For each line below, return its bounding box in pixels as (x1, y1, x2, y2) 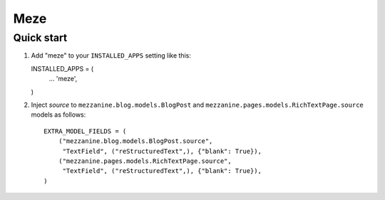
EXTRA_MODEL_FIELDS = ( (43, 127, 127, 135)
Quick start (13, 31, 68, 44)
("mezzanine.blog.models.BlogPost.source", (58, 137, 213, 145)
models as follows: (31, 110, 86, 119)
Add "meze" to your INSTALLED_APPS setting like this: (31, 51, 192, 60)
